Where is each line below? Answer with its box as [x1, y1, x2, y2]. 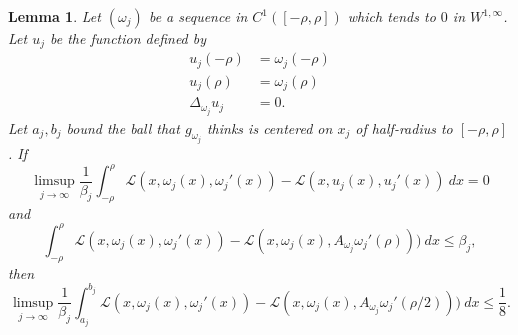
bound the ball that [66, 117, 180, 138]
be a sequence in [148, 6, 248, 26]
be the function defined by [50, 28, 207, 48]
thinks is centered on [206, 117, 333, 138]
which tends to [347, 6, 436, 26]
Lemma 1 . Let [8, 6, 101, 26]
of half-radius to [355, 117, 453, 138]
